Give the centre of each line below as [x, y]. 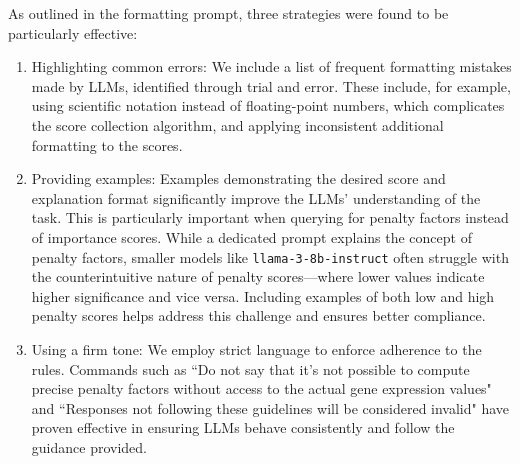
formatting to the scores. [107, 144]
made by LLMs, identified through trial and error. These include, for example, [271, 85]
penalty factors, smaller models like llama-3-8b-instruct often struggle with [270, 256]
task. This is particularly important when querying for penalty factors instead [270, 217]
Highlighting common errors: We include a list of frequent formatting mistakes [271, 66]
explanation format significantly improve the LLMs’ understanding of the [256, 197]
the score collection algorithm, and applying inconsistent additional [237, 124]
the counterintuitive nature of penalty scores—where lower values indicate [258, 276]
